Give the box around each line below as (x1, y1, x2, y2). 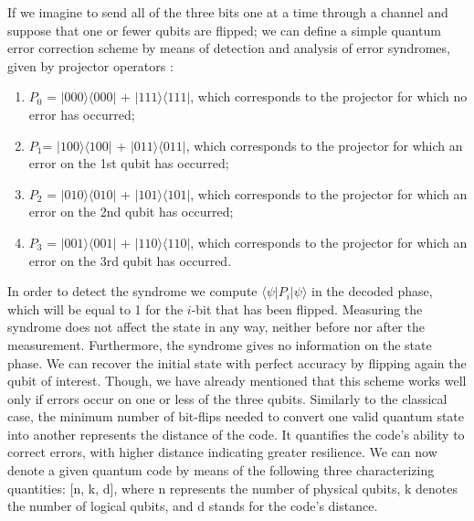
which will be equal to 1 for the (7, 299, 184, 318)
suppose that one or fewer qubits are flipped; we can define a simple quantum (7, 20, 441, 39)
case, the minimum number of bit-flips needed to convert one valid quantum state (7, 407, 465, 426)
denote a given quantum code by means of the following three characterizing (7, 461, 435, 480)
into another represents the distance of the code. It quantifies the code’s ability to (7, 424, 465, 443)
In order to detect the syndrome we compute (7, 282, 258, 301)
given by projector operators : (7, 56, 174, 75)
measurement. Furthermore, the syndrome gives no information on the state (7, 335, 432, 354)
